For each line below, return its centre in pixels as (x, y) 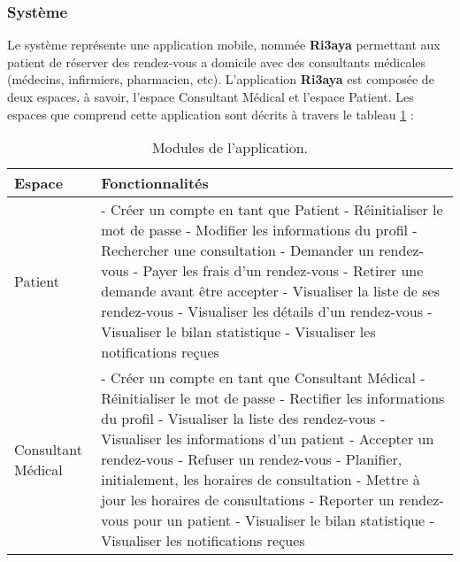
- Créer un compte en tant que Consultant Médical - (263, 378)
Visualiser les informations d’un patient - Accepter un (268, 439)
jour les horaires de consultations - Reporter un (248, 500)
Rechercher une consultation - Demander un (238, 250)
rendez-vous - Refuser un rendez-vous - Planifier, (252, 459)
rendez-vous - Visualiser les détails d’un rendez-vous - (267, 312)
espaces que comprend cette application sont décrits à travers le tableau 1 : (211, 114)
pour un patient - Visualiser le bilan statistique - (284, 520)
